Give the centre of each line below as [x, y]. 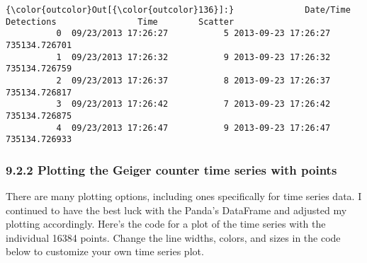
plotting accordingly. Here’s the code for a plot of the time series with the [166, 224]
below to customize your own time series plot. [105, 251]
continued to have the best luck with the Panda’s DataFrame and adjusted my [176, 210]
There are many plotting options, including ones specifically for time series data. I [184, 196]
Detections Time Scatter [120, 22]
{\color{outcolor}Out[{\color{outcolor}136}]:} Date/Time [178, 10]
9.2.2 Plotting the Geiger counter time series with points [171, 169]
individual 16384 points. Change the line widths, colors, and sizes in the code [173, 237]
